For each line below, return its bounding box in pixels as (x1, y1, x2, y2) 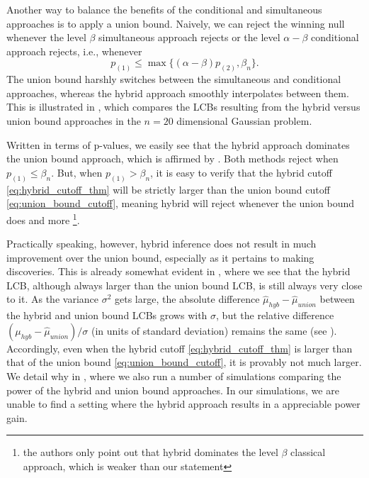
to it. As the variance (6, 291, 98, 306)
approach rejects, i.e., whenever (6, 43, 142, 58)
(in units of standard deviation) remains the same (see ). (91, 323, 337, 338)
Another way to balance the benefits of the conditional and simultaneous (6, 2, 322, 16)
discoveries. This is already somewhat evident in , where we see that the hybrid (6, 264, 351, 279)
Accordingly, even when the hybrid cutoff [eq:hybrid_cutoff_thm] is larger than (6, 340, 353, 355)
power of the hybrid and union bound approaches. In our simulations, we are (6, 382, 339, 397)
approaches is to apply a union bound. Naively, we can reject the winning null (6, 16, 345, 30)
